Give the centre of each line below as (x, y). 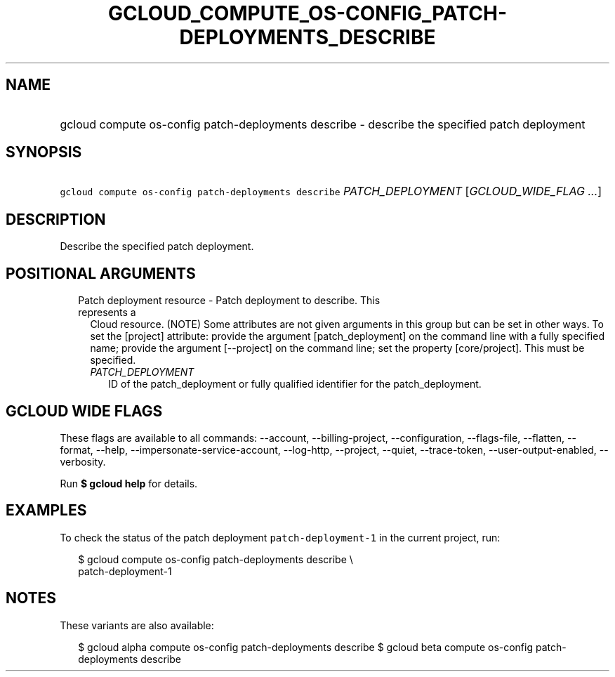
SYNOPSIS (44, 152)
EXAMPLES (46, 511)
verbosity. (83, 461)
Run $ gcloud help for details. (129, 483)
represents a (107, 313)
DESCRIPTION (56, 219)
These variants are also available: (137, 625)
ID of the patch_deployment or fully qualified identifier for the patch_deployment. (295, 384)
